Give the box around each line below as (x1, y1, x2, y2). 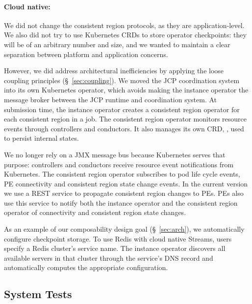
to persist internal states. (4, 133, 79, 143)
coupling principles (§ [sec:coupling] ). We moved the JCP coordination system (4, 75, 240, 85)
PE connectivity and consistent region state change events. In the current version (4, 178, 248, 188)
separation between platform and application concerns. (4, 49, 168, 59)
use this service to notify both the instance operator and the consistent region (4, 197, 238, 208)
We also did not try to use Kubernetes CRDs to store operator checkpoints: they (4, 30, 247, 40)
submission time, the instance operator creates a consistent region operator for (4, 104, 240, 114)
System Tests (4, 286, 72, 302)
